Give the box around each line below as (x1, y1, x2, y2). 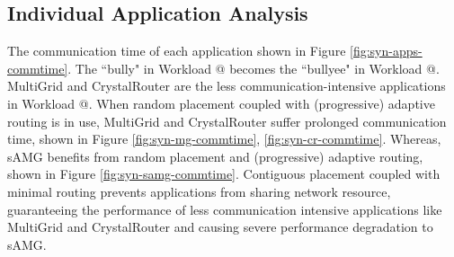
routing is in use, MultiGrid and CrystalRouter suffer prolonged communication (7, 111, 447, 130)
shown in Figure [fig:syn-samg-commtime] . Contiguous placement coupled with (7, 164, 441, 183)
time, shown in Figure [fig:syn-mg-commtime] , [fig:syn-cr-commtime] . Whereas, (7, 129, 441, 148)
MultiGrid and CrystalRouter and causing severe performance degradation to (7, 217, 433, 236)
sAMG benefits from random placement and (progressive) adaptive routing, (7, 146, 423, 165)
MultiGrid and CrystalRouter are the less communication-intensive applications (7, 76, 446, 95)
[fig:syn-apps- (350, 41, 423, 60)
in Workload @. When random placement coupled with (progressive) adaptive (7, 93, 435, 112)
